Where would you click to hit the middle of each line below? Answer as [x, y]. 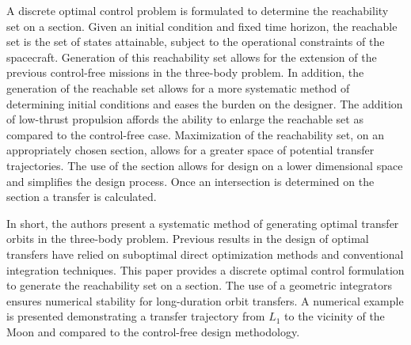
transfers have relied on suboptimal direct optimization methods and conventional [205, 254]
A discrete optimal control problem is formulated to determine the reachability [198, 10]
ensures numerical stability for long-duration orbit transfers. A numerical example [205, 300]
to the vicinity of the [335, 316]
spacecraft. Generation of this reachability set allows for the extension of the [192, 57]
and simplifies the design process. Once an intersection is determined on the [190, 181]
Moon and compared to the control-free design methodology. [153, 331]
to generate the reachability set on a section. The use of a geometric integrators [199, 285]
